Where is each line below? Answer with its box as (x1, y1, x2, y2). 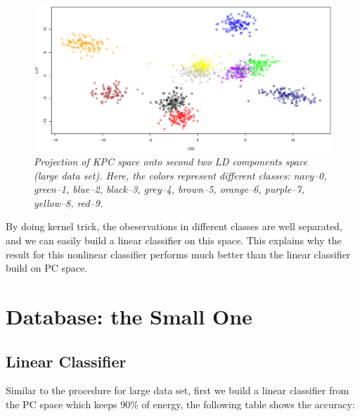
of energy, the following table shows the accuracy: (141, 396, 355, 411)
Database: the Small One (6, 301, 252, 330)
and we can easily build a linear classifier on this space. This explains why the (6, 233, 342, 247)
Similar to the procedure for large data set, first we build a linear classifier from (6, 383, 349, 398)
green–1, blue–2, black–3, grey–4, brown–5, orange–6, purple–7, (34, 182, 304, 196)
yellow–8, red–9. (34, 195, 103, 210)
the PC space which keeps (6, 396, 117, 411)
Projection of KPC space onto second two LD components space (34, 154, 308, 169)
